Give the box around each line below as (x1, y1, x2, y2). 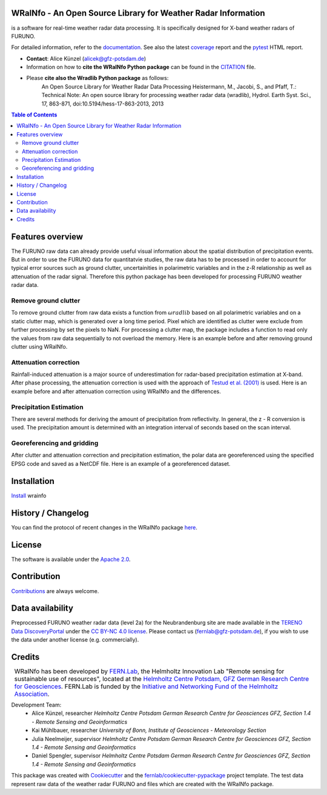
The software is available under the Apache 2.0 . (11, 555, 131, 563)
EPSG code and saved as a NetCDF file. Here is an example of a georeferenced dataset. (11, 460, 231, 467)
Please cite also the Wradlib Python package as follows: (26, 75, 169, 82)
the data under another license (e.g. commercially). (11, 636, 139, 643)
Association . (14, 690, 50, 699)
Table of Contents (11, 111, 58, 118)
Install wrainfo (11, 492, 47, 499)
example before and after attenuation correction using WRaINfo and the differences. (11, 387, 221, 395)
